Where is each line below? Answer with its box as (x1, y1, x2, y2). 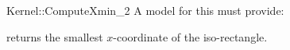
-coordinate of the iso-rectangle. (113, 28, 268, 45)
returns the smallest (6, 28, 103, 45)
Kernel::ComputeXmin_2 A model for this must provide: (6, 2, 284, 18)
